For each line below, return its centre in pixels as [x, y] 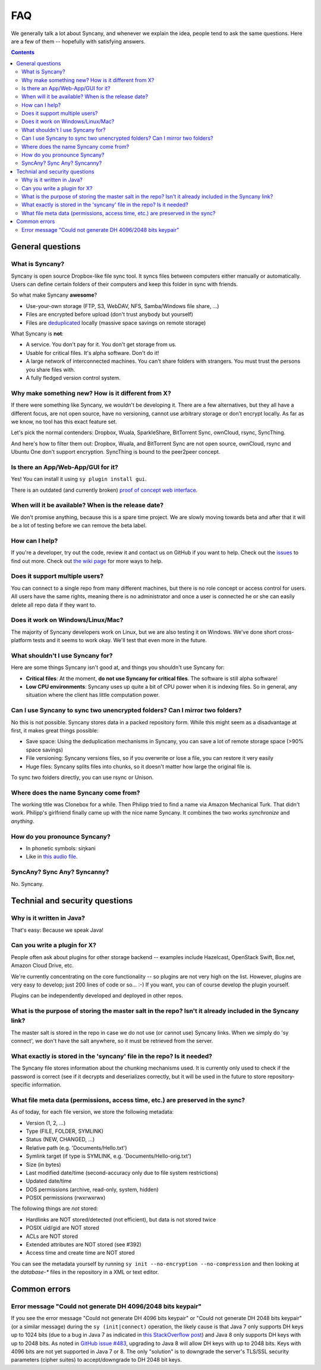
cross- [286, 632]
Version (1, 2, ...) [46, 1123]
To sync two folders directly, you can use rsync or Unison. [82, 777]
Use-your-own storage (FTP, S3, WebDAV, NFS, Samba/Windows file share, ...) [122, 306]
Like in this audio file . [52, 857]
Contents [23, 52]
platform [21, 640]
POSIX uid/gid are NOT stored [62, 1228]
